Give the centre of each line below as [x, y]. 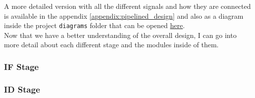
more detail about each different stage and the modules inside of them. [111, 45]
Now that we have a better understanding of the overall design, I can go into [120, 35]
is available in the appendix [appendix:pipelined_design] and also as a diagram [124, 16]
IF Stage [22, 66]
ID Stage [22, 89]
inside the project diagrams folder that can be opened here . [95, 25]
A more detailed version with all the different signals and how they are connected [127, 6]
